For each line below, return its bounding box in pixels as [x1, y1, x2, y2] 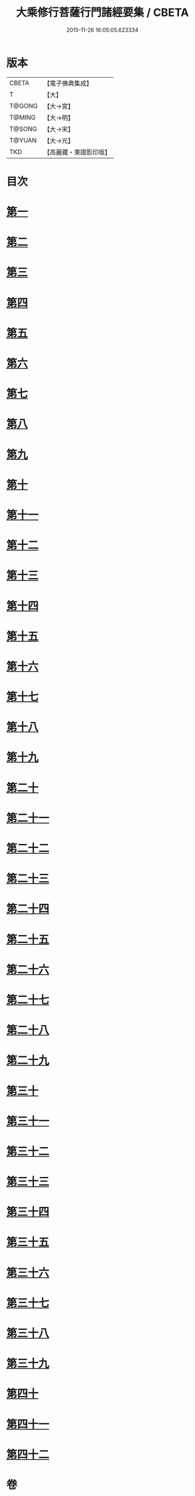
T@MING [9, 113, 36, 121]
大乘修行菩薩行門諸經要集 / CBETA [16, 6, 189, 20]
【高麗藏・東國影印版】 [43, 148, 111, 156]
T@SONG [9, 124, 38, 133]
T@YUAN [9, 136, 37, 145]
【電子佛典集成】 [43, 79, 93, 88]
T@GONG [9, 102, 38, 110]
